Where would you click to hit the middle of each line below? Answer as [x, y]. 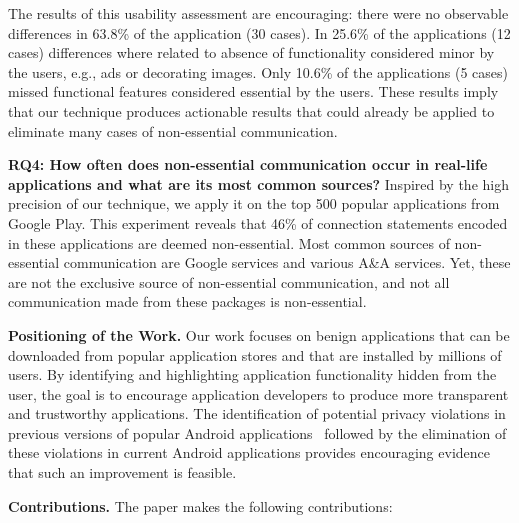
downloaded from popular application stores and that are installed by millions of [255, 354]
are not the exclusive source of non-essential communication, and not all [229, 281]
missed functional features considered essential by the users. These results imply [253, 91]
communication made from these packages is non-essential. [187, 301]
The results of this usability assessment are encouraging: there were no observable [258, 13]
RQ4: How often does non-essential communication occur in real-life [248, 164]
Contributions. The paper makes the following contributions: [200, 505]
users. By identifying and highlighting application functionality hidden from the [252, 374]
